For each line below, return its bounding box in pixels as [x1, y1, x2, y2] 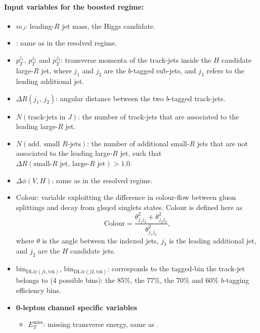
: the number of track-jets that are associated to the [77, 111, 239, 121]
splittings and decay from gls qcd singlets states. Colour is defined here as [16, 201, 243, 212]
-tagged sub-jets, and [131, 65, 196, 76]
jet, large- [60, 160, 90, 168]
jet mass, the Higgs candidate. [62, 20, 155, 31]
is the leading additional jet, [169, 235, 256, 245]
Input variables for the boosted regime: [4, 1, 144, 12]
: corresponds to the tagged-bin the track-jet [107, 263, 245, 274]
